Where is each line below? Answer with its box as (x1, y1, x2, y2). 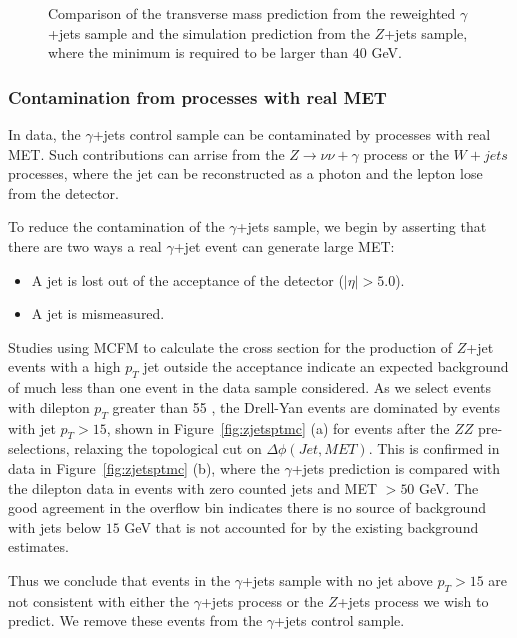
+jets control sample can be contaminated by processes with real (92, 124, 491, 144)
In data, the (8, 124, 81, 144)
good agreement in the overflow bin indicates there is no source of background (8, 497, 486, 518)
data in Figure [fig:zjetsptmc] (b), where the (8, 457, 280, 478)
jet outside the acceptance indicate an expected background (143, 356, 509, 377)
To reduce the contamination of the (8, 216, 225, 237)
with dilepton (8, 396, 90, 417)
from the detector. (8, 182, 119, 203)
